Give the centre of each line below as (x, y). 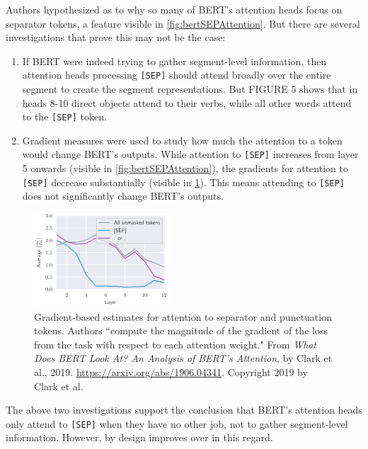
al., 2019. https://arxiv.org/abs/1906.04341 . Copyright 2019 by (171, 371)
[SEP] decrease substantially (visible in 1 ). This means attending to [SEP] (183, 182)
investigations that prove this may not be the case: (116, 37)
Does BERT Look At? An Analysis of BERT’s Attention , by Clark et (183, 358)
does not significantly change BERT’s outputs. (123, 196)
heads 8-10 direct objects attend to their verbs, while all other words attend (187, 102)
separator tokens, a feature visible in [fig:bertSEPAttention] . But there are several (183, 23)
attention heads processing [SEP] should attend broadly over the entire (177, 75)
